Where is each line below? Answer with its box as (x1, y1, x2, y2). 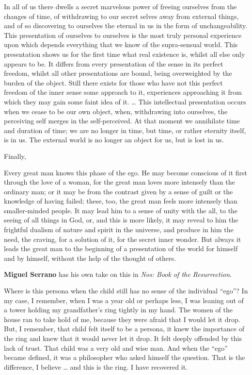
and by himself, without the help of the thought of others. (4, 253, 176, 263)
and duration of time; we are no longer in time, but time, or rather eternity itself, (4, 125, 246, 135)
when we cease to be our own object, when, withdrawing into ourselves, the (4, 106, 228, 116)
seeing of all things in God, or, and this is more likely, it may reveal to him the (4, 215, 238, 225)
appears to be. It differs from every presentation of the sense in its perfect (4, 58, 223, 68)
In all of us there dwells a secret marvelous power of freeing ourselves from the (4, 1, 237, 11)
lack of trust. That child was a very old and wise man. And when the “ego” (4, 342, 228, 353)
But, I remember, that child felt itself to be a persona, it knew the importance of (4, 324, 244, 334)
